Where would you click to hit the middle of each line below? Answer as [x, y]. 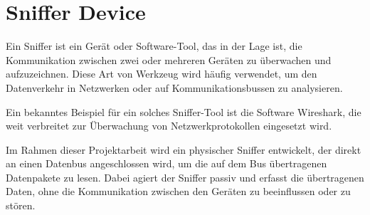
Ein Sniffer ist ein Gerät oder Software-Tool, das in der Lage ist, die [154, 46]
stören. [21, 205]
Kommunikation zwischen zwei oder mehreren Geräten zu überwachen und [169, 59]
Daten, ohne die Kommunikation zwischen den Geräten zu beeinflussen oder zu [178, 191]
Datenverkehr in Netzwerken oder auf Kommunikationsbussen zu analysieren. [174, 87]
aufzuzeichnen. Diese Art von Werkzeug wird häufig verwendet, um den [162, 74]
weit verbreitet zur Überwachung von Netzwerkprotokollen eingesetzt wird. [169, 126]
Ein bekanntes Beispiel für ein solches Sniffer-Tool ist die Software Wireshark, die [184, 111]
